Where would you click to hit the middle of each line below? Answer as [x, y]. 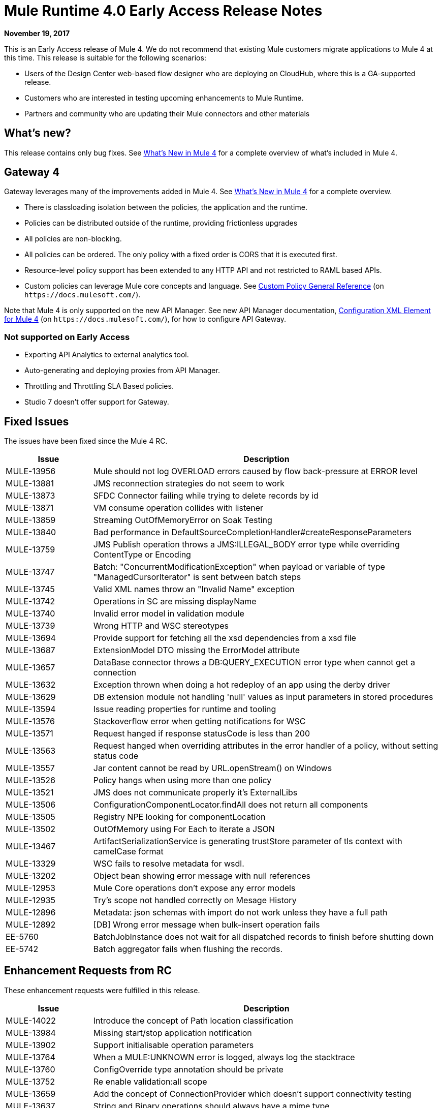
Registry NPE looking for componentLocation [179, 817]
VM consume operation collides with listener [178, 508]
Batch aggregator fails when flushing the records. [188, 949]
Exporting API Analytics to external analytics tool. [107, 355]
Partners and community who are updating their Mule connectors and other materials [167, 113]
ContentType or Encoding [142, 555]
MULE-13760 [30, 1069]
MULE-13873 [30, 496]
